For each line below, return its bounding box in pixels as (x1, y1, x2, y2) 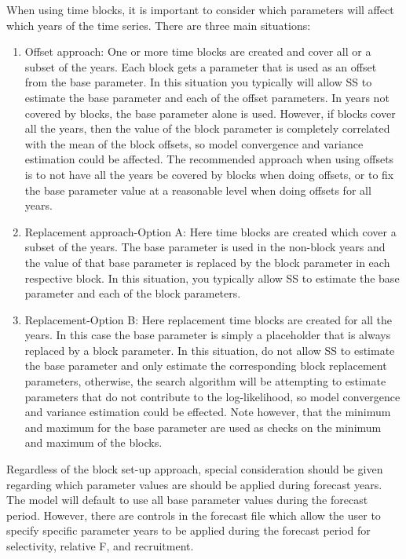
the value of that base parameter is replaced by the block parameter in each (24, 254, 390, 270)
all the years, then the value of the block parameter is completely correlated (24, 120, 390, 137)
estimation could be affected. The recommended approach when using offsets (24, 151, 394, 167)
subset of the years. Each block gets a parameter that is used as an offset (24, 58, 377, 75)
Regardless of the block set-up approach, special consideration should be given (6, 461, 383, 477)
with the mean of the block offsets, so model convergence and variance (24, 135, 364, 152)
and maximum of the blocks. (24, 434, 163, 451)
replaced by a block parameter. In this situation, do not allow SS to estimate (24, 342, 395, 358)
